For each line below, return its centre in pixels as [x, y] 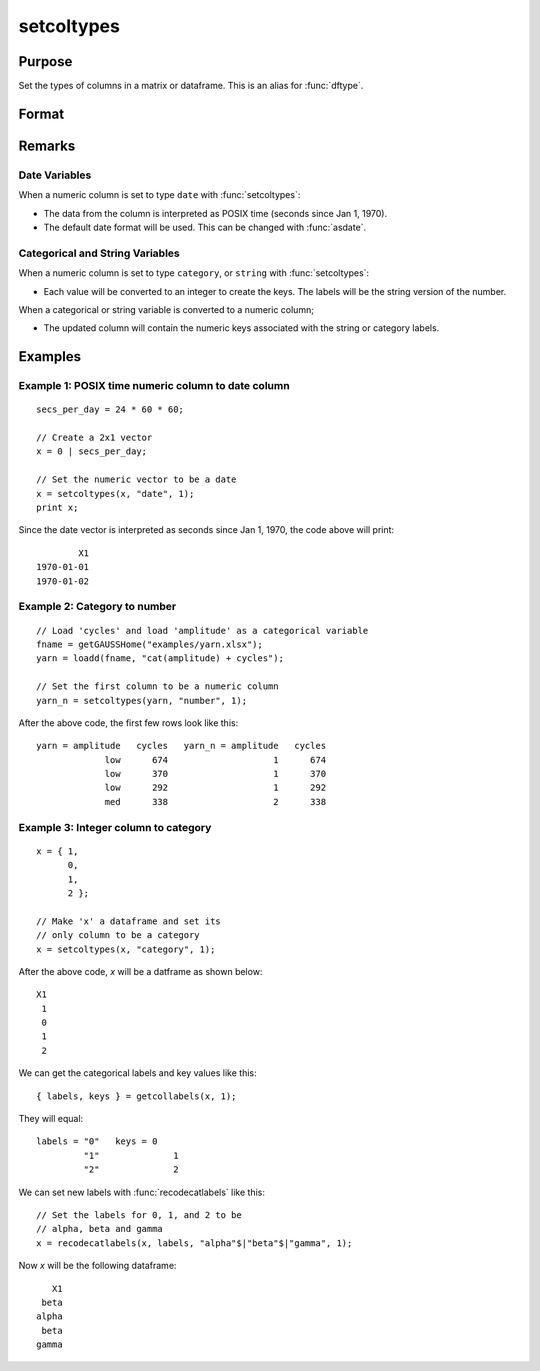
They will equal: [51, 1119]
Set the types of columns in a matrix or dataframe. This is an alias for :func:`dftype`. [191, 86]
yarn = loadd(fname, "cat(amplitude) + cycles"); [160, 658]
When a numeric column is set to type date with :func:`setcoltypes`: [159, 195]
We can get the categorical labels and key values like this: [137, 1073]
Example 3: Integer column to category [115, 827]
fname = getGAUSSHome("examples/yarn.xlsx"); [150, 644]
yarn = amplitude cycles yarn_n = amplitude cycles [181, 746]
